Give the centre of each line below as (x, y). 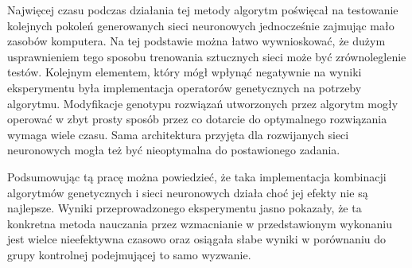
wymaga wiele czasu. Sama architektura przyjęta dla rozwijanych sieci (178, 134)
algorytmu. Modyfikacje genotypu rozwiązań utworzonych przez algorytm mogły (203, 103)
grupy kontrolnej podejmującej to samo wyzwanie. (129, 254)
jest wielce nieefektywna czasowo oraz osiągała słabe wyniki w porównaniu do (197, 239)
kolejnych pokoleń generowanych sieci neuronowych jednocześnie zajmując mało (201, 25)
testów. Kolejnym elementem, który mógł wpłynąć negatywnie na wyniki (185, 72)
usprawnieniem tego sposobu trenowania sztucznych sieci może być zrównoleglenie (207, 56)
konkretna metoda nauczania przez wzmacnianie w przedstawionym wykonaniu (200, 223)
